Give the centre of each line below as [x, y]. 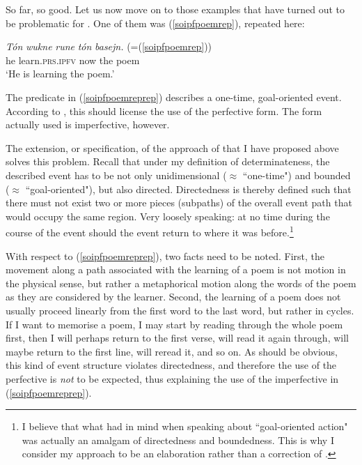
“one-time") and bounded [297, 175]
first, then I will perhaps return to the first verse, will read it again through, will [177, 338]
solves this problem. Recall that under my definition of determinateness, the [168, 161]
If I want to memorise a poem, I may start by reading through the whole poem [174, 324]
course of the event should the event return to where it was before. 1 [150, 231]
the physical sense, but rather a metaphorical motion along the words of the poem [181, 283]
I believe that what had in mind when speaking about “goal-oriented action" [185, 426]
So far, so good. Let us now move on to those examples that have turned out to [175, 9]
